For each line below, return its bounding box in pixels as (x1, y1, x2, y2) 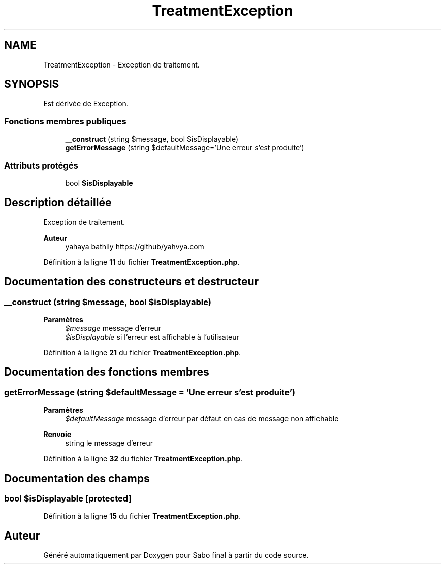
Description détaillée (4, 196, 112, 209)
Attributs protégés (4, 160, 78, 171)
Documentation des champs (4, 472, 150, 485)
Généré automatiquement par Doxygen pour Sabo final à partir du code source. (43, 551, 309, 560)
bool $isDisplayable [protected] (4, 493, 132, 504)
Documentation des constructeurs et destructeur (4, 275, 259, 288)
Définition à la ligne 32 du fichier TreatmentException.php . (43, 454, 243, 463)
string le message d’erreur (65, 439, 153, 448)
